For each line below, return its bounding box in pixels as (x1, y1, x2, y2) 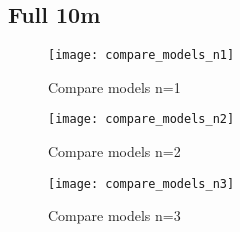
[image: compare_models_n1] (48, 48, 235, 63)
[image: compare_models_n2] (48, 112, 235, 127)
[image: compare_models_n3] (48, 176, 235, 191)
